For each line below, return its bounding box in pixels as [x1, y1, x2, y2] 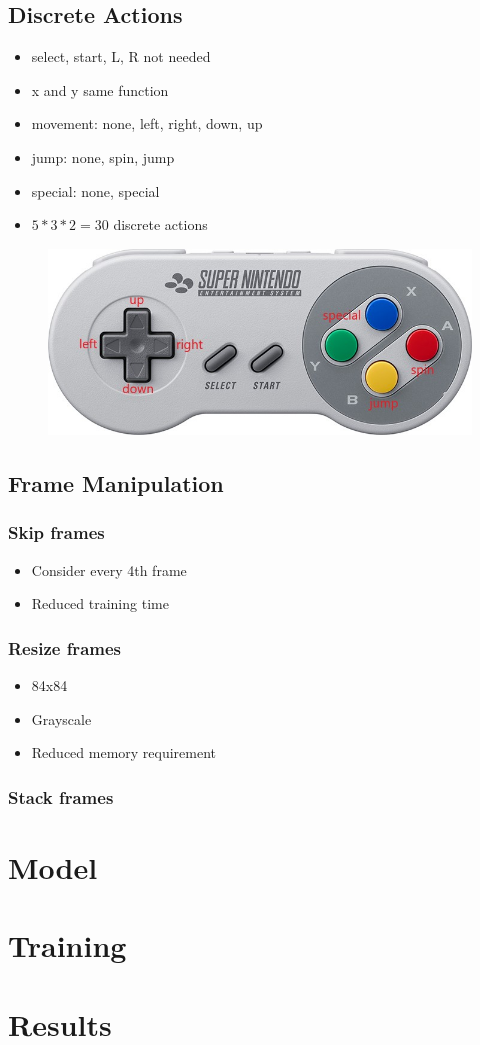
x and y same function [31, 79, 169, 100]
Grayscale [31, 708, 92, 729]
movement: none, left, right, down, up [31, 113, 263, 134]
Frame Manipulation [8, 467, 224, 498]
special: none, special [31, 180, 160, 201]
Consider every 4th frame [31, 559, 187, 580]
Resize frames [8, 635, 121, 660]
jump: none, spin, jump [31, 146, 175, 167]
